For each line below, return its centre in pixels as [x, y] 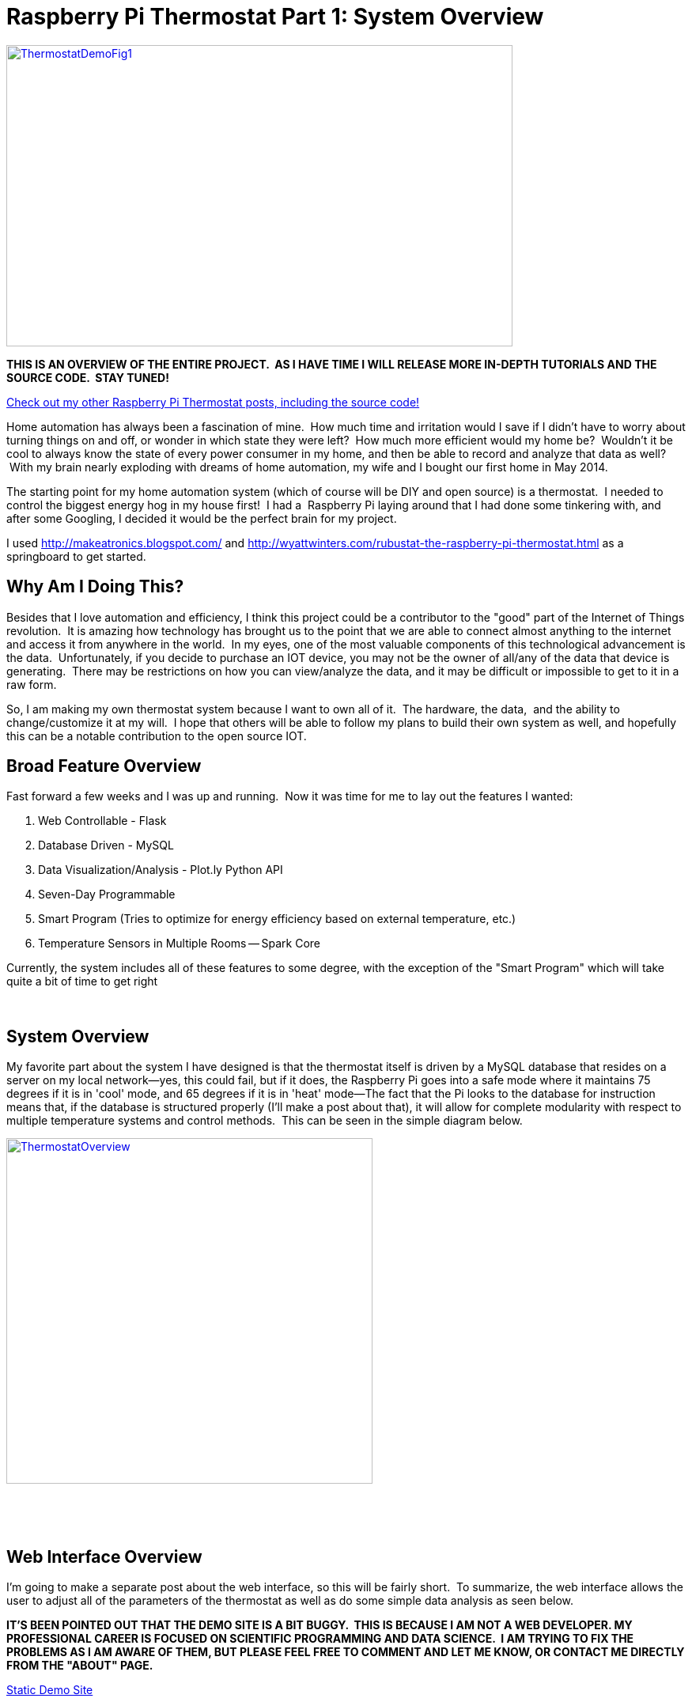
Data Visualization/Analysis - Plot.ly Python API [161, 870]
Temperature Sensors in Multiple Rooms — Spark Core [179, 944]
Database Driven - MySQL [106, 845]
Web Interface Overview [104, 1556]
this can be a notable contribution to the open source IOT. [157, 736]
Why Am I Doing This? [95, 587]
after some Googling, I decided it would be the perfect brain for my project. [202, 518]
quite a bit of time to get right [82, 981]
